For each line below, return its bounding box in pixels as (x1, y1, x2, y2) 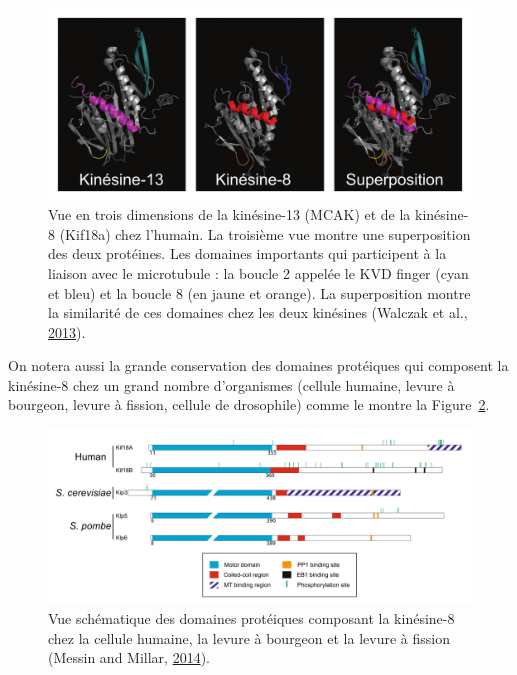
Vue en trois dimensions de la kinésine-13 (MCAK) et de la (48, 204, 411, 225)
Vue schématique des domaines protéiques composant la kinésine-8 (48, 608, 455, 629)
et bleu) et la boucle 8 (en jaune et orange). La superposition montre (48, 282, 471, 303)
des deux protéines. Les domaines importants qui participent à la (48, 243, 447, 264)
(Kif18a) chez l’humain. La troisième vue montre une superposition (59, 223, 471, 244)
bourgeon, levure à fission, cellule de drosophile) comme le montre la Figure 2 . (8, 394, 490, 415)
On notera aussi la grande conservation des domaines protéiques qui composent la (8, 355, 509, 376)
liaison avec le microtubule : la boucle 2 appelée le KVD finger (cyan (48, 262, 469, 283)
